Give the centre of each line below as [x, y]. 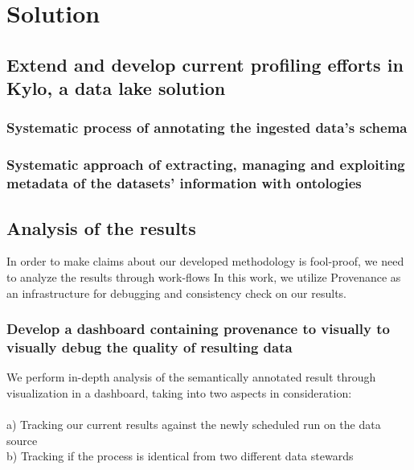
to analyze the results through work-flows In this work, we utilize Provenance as [204, 276]
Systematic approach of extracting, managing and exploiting [206, 165]
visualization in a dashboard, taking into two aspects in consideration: [179, 392]
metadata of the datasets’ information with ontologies [184, 183]
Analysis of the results [101, 227]
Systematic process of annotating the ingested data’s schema [207, 128]
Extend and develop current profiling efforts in [205, 64]
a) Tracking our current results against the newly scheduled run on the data [194, 425]
